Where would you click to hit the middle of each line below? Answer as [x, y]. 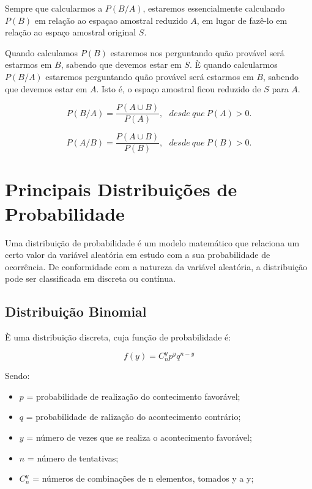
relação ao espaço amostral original [71, 32]
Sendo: [17, 376]
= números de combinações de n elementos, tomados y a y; [143, 478]
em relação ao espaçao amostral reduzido [111, 20]
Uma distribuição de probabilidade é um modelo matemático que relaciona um [152, 242]
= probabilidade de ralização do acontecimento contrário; [133, 417]
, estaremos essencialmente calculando [214, 8]
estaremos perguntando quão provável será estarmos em [150, 76]
